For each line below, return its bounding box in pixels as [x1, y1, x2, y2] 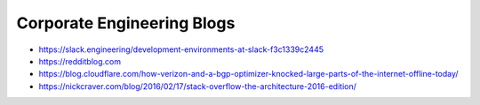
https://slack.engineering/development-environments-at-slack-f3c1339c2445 [38, 44, 324, 55]
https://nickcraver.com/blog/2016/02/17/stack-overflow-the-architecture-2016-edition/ [38, 80, 357, 92]
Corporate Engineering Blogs [16, 13, 236, 33]
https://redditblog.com [38, 56, 122, 66]
